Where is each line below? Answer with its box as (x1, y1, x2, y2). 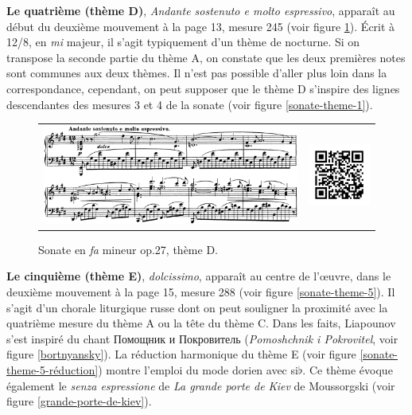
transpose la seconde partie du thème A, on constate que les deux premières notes (6, 49, 406, 65)
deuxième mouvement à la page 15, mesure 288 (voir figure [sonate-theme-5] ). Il (6, 284, 395, 300)
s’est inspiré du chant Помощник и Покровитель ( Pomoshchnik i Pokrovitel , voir (6, 330, 398, 346)
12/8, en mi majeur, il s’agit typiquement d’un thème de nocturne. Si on (6, 33, 360, 50)
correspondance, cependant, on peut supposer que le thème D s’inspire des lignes (6, 80, 400, 96)
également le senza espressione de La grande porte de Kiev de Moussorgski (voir (6, 377, 395, 393)
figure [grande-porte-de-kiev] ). (6, 393, 152, 409)
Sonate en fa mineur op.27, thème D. (38, 241, 218, 257)
